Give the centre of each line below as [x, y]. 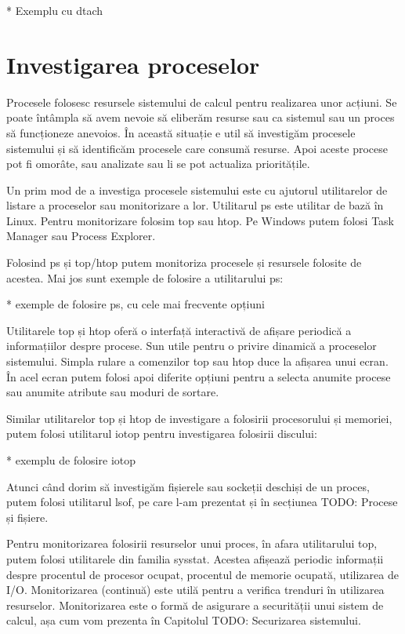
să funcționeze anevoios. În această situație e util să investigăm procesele [181, 132]
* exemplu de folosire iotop [71, 460]
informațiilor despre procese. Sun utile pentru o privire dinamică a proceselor [192, 346]
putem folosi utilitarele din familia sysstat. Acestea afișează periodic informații [195, 558]
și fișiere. [27, 517]
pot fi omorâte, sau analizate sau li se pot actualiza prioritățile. [158, 164]
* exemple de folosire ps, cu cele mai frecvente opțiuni [136, 304]
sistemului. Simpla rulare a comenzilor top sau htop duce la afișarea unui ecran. [197, 361]
